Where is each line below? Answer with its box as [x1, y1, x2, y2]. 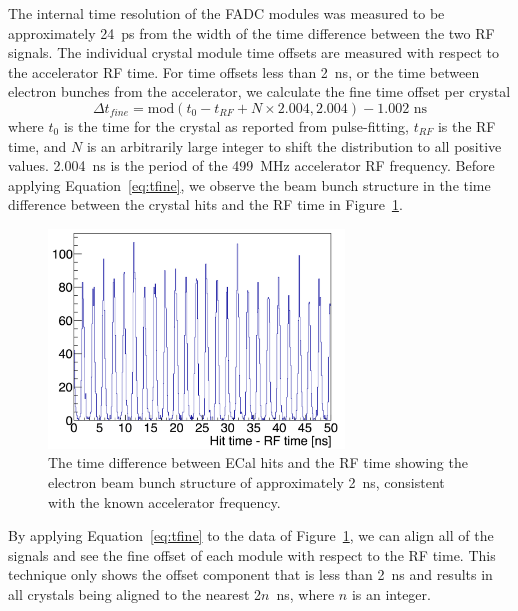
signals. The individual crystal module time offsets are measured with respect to [8, 42, 500, 63]
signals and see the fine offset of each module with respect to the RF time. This [8, 544, 496, 565]
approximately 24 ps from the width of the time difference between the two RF [8, 22, 495, 43]
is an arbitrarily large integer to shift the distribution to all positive [86, 135, 502, 156]
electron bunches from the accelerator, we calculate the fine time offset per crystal [8, 81, 511, 102]
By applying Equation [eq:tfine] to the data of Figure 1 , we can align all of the [8, 525, 494, 546]
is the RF [437, 115, 496, 136]
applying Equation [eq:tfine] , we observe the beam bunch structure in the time [8, 174, 491, 195]
